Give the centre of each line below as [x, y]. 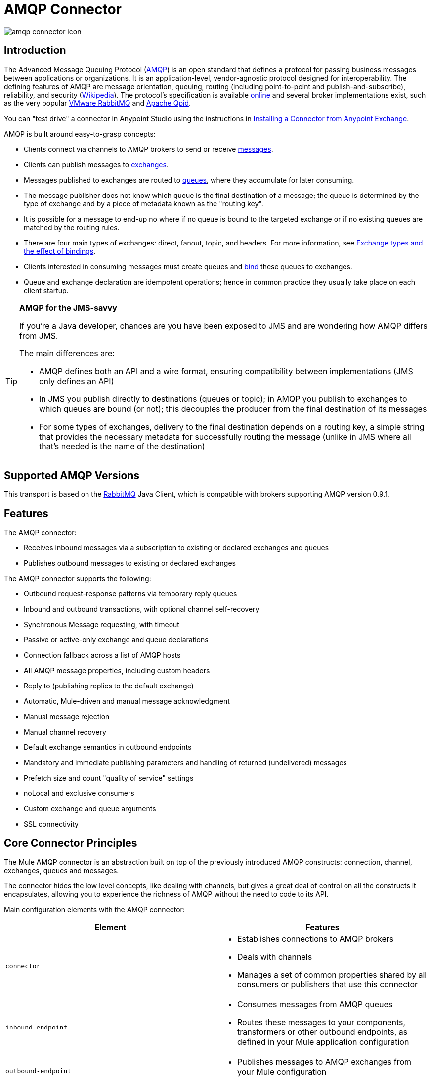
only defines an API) [77, 381]
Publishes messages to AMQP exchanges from [324, 1062]
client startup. [46, 290]
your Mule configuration [282, 1072]
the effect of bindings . [60, 251]
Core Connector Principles [71, 843]
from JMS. [39, 335]
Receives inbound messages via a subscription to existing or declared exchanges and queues [176, 548]
